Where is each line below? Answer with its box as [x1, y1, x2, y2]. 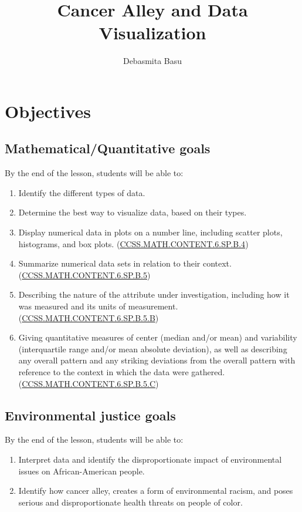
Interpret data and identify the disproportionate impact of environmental [18, 453, 282, 465]
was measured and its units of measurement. [18, 300, 178, 312]
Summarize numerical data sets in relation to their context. [18, 257, 232, 270]
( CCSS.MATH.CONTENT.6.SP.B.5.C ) [18, 377, 159, 389]
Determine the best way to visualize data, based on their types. [18, 206, 247, 218]
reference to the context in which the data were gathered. [18, 366, 225, 378]
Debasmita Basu [123, 55, 182, 67]
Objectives [5, 99, 91, 123]
